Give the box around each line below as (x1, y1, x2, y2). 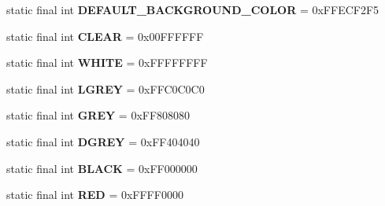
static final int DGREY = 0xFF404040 (6, 133, 200, 149)
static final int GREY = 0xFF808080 (6, 107, 191, 123)
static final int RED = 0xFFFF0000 (6, 186, 183, 203)
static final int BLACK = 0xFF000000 (6, 160, 198, 176)
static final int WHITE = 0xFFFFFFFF (6, 54, 208, 71)
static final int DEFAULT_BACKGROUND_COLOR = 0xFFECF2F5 (6, 2, 379, 17)
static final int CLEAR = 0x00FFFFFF (6, 28, 204, 44)
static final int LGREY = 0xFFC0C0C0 (6, 80, 205, 97)
